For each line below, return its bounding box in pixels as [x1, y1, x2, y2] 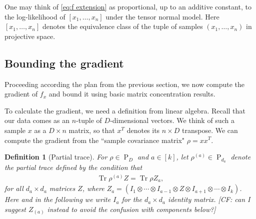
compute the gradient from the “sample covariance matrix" [4, 134, 185, 145]
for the [121, 194, 142, 204]
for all [4, 183, 23, 193]
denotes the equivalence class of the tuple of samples [42, 21, 203, 31]
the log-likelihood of [4, 11, 65, 21]
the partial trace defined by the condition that [4, 162, 142, 172]
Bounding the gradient [4, 55, 124, 70]
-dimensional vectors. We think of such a [110, 115, 234, 125]
